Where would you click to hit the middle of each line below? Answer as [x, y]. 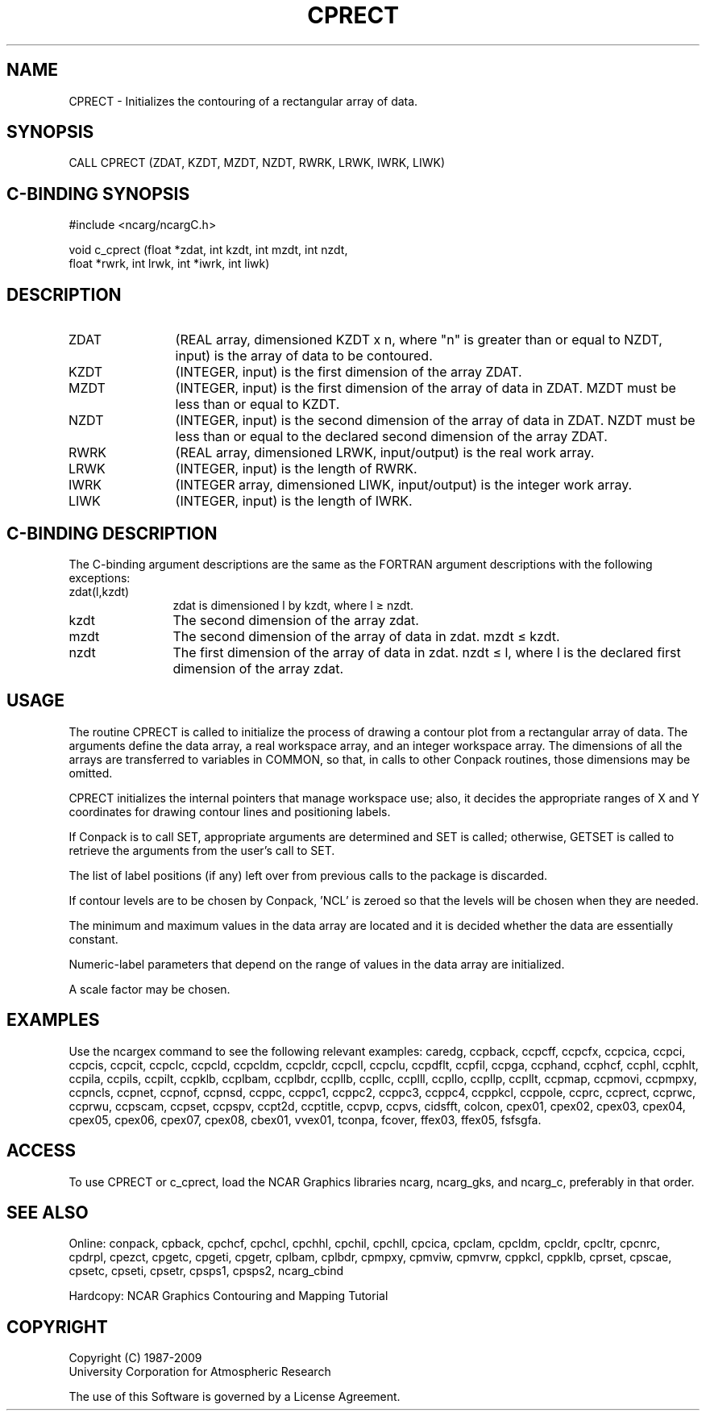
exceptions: [100, 577]
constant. [93, 939]
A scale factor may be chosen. [150, 989]
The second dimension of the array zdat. [296, 620]
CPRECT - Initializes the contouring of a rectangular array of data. [243, 101]
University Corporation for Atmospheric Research [200, 1372]
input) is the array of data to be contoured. [304, 356]
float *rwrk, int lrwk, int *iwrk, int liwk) [169, 264]
